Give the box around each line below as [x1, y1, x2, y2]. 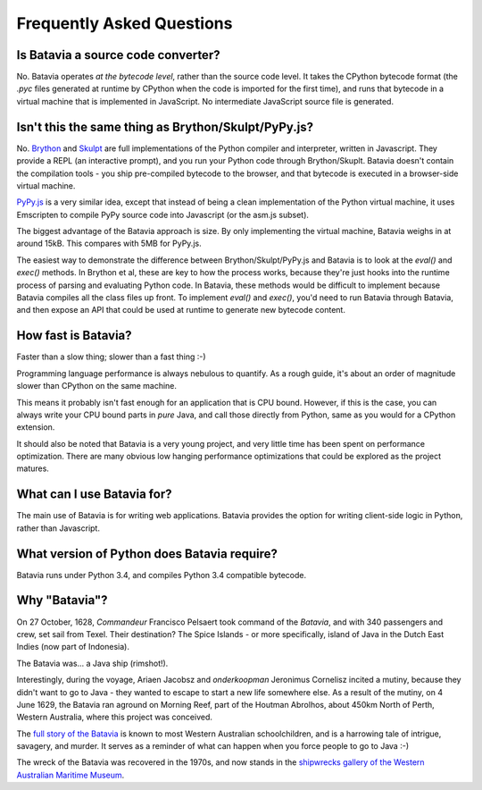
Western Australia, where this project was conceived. [16, 711, 213, 723]
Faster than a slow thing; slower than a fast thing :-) [16, 351, 206, 362]
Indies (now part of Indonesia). [16, 642, 129, 652]
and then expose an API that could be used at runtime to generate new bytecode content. [16, 305, 345, 315]
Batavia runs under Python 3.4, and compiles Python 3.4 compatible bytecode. [16, 569, 307, 580]
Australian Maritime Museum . [16, 769, 125, 780]
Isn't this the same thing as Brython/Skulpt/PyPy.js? [16, 119, 314, 134]
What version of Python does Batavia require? [16, 546, 278, 561]
